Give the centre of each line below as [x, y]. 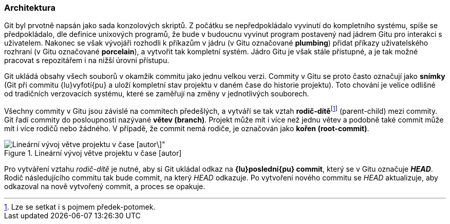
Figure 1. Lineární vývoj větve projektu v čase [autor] [93, 153]
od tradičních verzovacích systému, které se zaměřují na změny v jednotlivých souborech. [157, 94]
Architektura [30, 8]
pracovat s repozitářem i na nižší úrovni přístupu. [87, 60]
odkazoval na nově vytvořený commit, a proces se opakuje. [105, 187]
